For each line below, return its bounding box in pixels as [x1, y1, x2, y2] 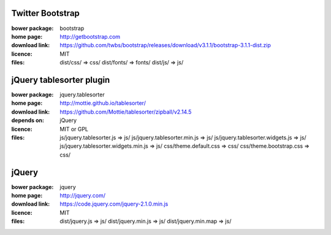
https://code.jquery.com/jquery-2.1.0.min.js [59, 200, 169, 208]
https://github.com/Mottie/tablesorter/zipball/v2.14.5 [59, 108, 192, 115]
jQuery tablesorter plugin [11, 74, 110, 85]
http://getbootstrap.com [59, 33, 121, 40]
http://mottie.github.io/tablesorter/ [59, 99, 146, 107]
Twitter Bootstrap [11, 8, 80, 18]
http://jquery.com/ [59, 192, 106, 199]
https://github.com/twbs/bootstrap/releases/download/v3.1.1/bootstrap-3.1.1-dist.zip [59, 42, 271, 49]
